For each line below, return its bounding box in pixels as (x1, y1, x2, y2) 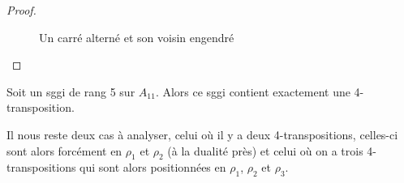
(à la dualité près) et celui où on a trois (167, 142, 363, 159)
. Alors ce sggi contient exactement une (155, 83, 350, 100)
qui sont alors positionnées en (80, 159, 226, 176)
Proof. (6, 2, 37, 18)
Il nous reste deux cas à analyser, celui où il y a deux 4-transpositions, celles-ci (6, 126, 398, 143)
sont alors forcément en (6, 142, 122, 159)
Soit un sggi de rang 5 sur (6, 83, 135, 100)
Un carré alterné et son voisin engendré (39, 28, 234, 45)
